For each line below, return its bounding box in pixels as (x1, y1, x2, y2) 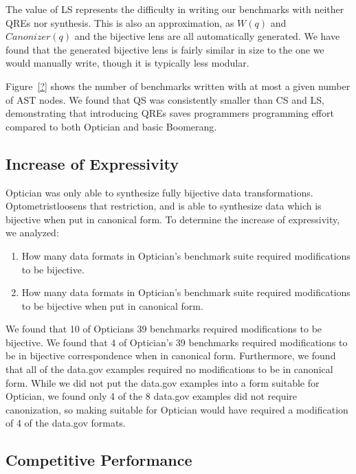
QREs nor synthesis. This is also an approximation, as (5, 15, 234, 30)
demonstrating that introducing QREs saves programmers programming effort (5, 106, 334, 120)
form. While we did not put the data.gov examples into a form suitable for (5, 375, 320, 390)
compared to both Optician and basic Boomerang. (5, 119, 217, 133)
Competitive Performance (5, 449, 192, 471)
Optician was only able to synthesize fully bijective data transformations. (5, 185, 313, 199)
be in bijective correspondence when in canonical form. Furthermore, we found (5, 348, 336, 363)
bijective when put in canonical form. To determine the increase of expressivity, (5, 212, 340, 226)
